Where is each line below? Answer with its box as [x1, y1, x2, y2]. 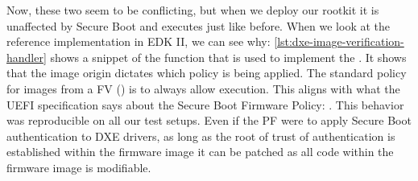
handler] [6, 48, 47, 65]
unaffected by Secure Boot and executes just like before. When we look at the [6, 17, 390, 34]
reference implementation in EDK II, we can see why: [6, 33, 271, 50]
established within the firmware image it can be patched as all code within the [6, 143, 394, 160]
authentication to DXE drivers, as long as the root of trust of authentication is [6, 127, 395, 144]
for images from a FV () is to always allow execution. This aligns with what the [6, 80, 400, 97]
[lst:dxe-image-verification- [274, 33, 404, 50]
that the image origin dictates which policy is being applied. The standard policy [6, 64, 407, 81]
